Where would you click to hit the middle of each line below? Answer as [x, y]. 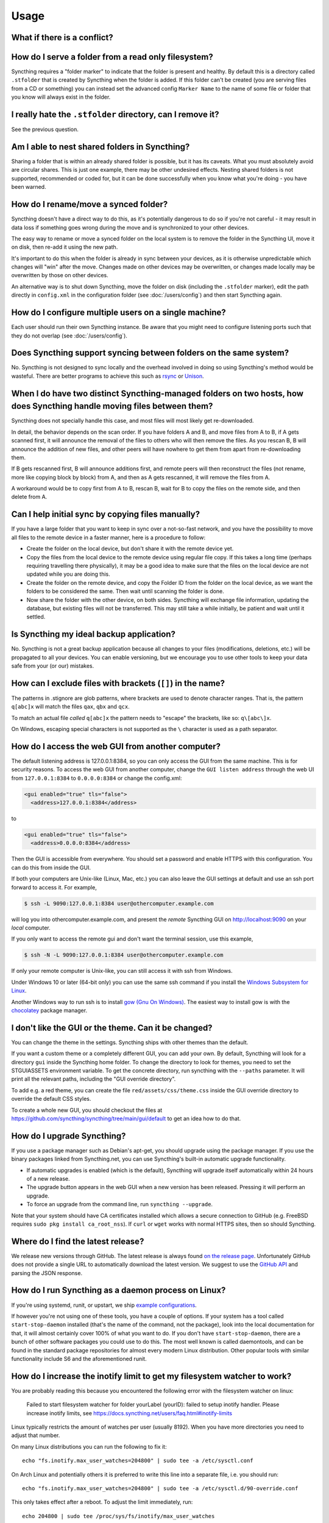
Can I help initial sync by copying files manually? [106, 514]
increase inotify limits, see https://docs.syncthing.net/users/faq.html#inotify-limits [129, 1413]
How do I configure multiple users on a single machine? [119, 313]
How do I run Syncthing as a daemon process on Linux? [119, 1291]
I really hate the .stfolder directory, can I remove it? [115, 115]
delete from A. [29, 497]
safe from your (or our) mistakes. [53, 666]
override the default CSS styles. [51, 1099]
